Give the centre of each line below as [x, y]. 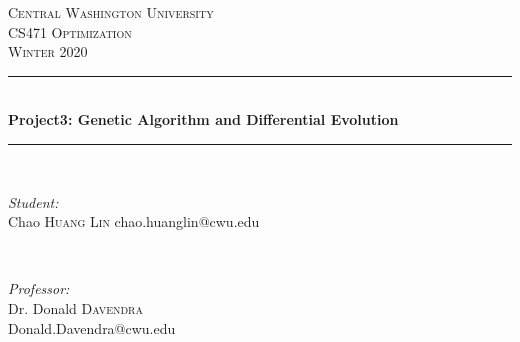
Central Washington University [111, 12]
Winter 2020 [48, 51]
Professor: [39, 288]
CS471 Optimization [70, 31]
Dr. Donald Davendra [75, 307]
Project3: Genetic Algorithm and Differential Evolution [203, 119]
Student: [33, 201]
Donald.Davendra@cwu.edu [92, 327]
